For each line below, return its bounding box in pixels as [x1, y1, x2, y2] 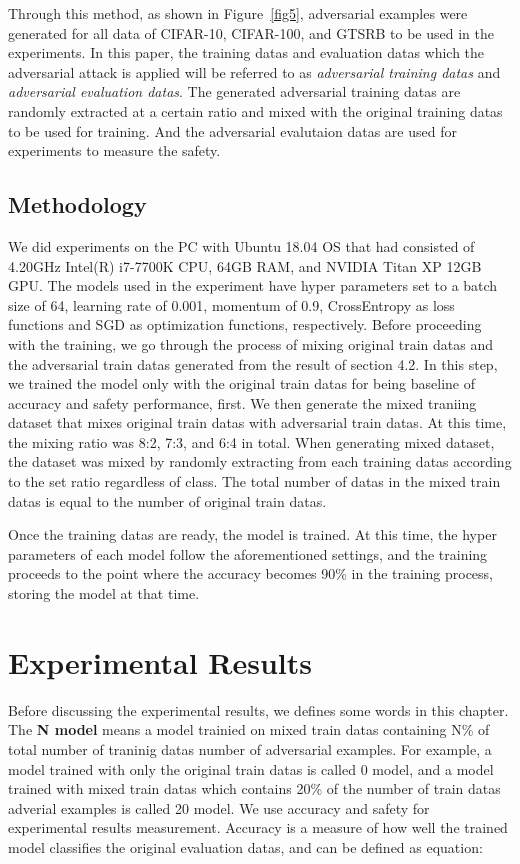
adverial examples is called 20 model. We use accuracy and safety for [8, 797, 430, 818]
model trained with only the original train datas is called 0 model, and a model [8, 758, 494, 779]
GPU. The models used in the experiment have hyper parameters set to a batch [8, 275, 498, 296]
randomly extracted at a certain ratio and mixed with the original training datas [8, 100, 503, 121]
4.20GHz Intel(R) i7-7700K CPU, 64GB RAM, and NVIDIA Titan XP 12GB [8, 255, 482, 276]
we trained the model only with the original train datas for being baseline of [8, 373, 476, 394]
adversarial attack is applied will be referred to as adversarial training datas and [8, 61, 501, 82]
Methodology [8, 189, 147, 220]
